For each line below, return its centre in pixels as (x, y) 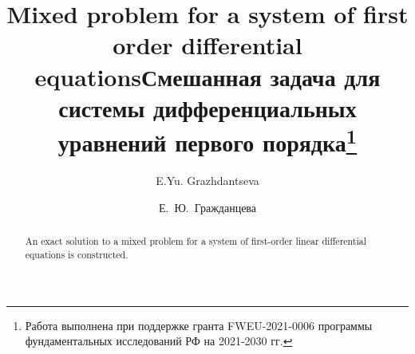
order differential (207, 45)
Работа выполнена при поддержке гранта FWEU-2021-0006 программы (199, 325)
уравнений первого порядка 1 (207, 140)
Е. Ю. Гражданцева (207, 207)
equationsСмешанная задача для (207, 76)
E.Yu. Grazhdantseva (207, 181)
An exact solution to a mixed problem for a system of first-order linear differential (196, 241)
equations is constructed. (77, 254)
